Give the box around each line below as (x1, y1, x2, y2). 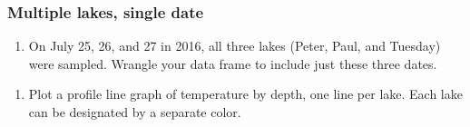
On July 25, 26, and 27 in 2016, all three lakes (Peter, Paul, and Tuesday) (28, 36, 441, 55)
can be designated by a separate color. (28, 103, 241, 121)
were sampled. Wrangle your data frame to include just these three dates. (28, 54, 437, 73)
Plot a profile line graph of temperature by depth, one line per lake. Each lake (28, 84, 463, 103)
